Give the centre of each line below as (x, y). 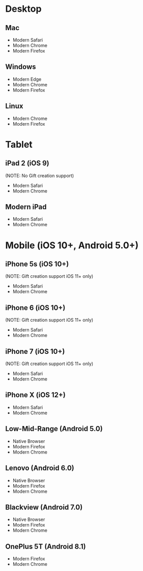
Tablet (19, 144)
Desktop (23, 9)
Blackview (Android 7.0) (44, 507)
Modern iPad (26, 207)
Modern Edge (27, 79)
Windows (21, 67)
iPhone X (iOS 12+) (36, 395)
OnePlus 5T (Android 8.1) (46, 546)
